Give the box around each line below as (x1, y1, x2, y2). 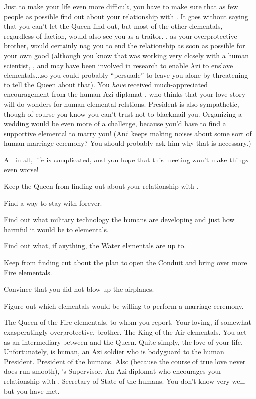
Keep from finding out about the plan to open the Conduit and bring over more (4, 257, 247, 268)
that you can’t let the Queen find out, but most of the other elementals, (4, 21, 223, 31)
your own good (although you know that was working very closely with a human (4, 50, 249, 60)
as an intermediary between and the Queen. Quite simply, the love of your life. (4, 336, 243, 347)
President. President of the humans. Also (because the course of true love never (4, 356, 246, 366)
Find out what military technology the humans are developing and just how (4, 214, 235, 225)
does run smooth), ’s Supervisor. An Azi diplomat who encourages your (4, 366, 222, 376)
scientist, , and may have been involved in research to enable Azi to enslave (4, 60, 233, 70)
